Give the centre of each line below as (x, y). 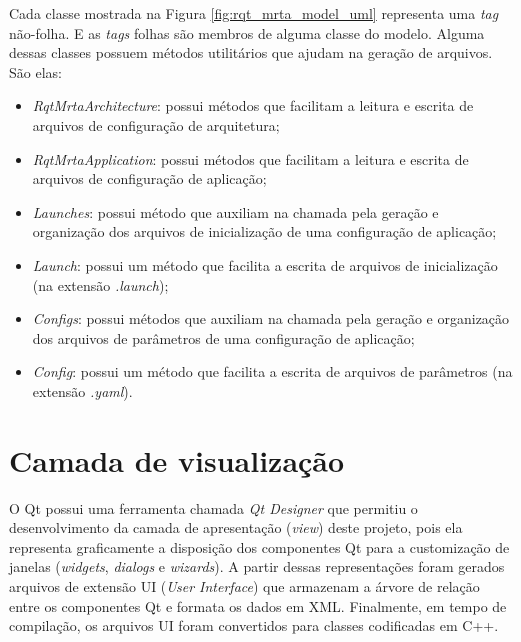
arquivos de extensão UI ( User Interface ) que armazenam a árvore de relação (244, 586)
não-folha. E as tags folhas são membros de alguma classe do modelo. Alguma (247, 32)
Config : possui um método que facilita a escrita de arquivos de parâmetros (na (272, 371)
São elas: (35, 71)
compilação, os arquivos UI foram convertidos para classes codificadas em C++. (254, 625)
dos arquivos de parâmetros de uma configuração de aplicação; (223, 337)
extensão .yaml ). (82, 390)
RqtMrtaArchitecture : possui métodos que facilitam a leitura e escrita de (253, 105)
